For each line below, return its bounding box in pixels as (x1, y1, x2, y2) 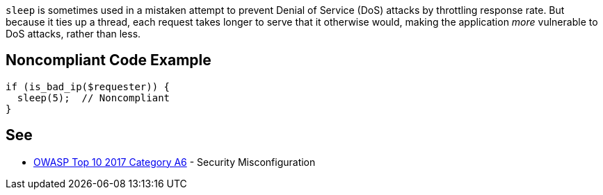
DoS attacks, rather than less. (6, 28, 141, 40)
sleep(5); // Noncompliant (17, 92, 170, 103)
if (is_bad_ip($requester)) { (6, 80, 170, 92)
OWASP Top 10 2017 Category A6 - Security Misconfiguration (33, 155, 316, 168)
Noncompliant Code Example (6, 51, 211, 69)
